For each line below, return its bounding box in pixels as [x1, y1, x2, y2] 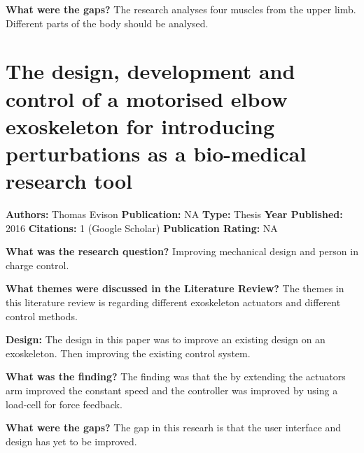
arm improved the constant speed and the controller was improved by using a [6, 383, 338, 397]
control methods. [6, 308, 78, 323]
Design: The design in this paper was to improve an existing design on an [6, 332, 325, 347]
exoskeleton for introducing [6, 111, 274, 140]
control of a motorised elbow [6, 84, 288, 113]
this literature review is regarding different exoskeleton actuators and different [6, 295, 341, 310]
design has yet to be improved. [6, 433, 137, 448]
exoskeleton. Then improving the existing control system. [6, 345, 251, 360]
